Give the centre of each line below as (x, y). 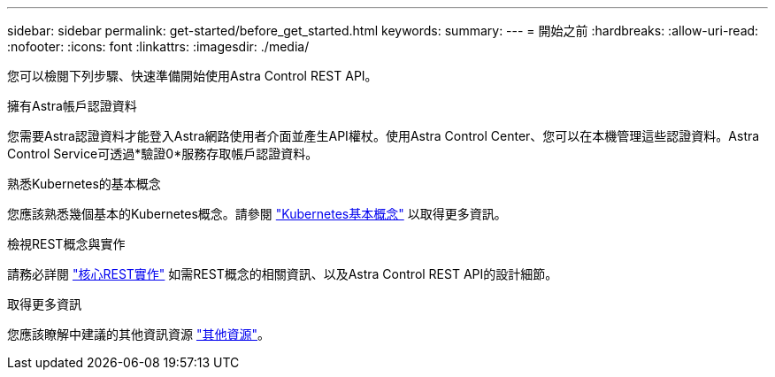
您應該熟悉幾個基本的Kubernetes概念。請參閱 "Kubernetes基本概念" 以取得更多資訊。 (257, 214)
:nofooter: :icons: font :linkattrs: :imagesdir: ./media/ (158, 46)
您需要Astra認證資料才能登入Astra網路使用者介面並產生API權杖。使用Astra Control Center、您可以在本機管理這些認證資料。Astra (384, 136)
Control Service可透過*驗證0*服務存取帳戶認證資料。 (163, 154)
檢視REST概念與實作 (66, 244)
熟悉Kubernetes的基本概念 (84, 184)
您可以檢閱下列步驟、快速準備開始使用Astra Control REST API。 (192, 76)
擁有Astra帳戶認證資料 (72, 106)
